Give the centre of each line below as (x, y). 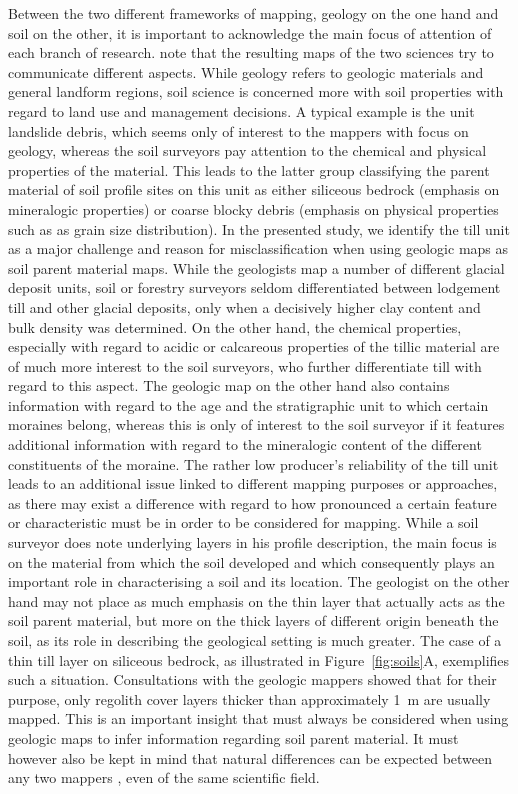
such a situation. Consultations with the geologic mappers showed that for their (252, 679)
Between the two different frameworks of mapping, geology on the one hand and (253, 13)
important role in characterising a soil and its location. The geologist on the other (259, 581)
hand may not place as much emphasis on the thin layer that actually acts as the (256, 600)
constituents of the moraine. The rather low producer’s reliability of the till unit (253, 463)
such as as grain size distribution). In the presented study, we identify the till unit (259, 228)
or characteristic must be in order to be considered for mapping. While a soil (243, 522)
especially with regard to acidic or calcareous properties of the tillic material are (254, 346)
